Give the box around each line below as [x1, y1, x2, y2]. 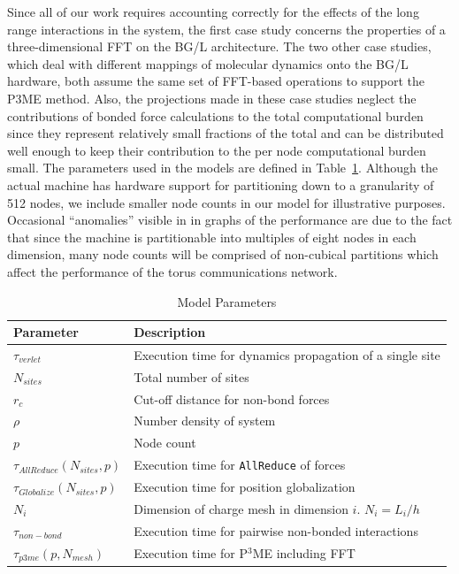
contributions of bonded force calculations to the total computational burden [7, 106, 424, 125]
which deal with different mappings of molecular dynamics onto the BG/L [7, 54, 409, 73]
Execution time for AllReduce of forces [134, 455, 346, 474]
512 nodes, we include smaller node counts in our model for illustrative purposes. [7, 193, 446, 211]
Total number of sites [134, 367, 249, 386]
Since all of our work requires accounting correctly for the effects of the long [7, 3, 419, 20]
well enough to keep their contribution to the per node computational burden [7, 141, 426, 159]
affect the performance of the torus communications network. [7, 262, 338, 280]
